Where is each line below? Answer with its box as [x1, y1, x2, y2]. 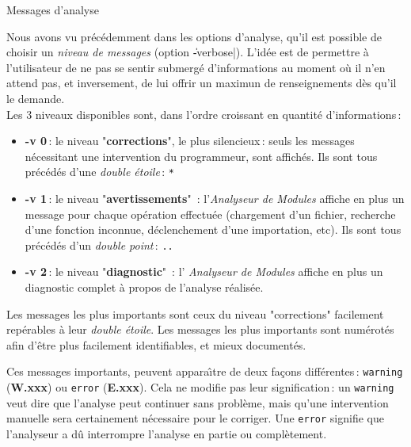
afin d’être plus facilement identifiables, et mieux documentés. [6, 336, 306, 353]
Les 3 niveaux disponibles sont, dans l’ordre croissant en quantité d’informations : [6, 105, 401, 122]
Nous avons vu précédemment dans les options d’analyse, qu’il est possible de [6, 28, 382, 44]
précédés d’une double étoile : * [25, 163, 174, 180]
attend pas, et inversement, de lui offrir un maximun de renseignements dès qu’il [6, 74, 397, 91]
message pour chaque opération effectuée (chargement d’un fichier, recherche [25, 205, 396, 222]
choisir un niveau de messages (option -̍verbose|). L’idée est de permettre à [6, 44, 369, 60]
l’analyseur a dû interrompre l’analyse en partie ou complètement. [6, 425, 327, 441]
